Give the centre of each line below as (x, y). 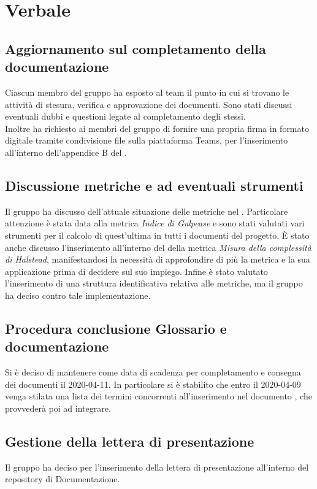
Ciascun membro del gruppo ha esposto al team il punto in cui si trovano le (147, 92)
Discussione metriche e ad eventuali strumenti (154, 185)
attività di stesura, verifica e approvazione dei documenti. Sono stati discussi (149, 104)
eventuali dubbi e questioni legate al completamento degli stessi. (125, 116)
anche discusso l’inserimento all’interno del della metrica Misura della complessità (158, 247)
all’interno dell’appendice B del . (66, 152)
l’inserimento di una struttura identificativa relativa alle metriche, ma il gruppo (154, 283)
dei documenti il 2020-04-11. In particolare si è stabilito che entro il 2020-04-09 (153, 384)
